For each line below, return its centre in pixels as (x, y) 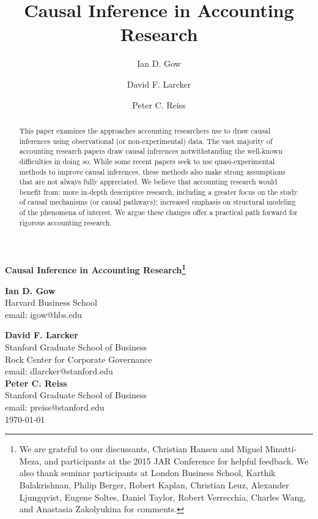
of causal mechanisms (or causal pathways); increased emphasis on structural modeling (157, 202)
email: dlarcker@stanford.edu (59, 371)
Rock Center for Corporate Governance (79, 359)
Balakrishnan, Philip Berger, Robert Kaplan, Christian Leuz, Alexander (154, 485)
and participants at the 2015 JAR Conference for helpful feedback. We (176, 460)
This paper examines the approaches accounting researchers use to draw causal (145, 130)
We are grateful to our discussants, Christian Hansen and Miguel (141, 449)
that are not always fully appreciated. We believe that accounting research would (148, 182)
